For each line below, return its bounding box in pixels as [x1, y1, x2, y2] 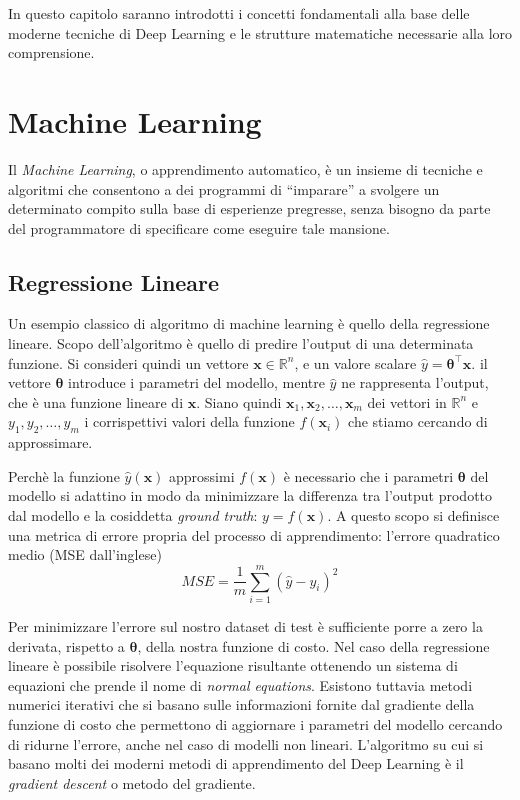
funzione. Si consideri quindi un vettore [8, 352, 249, 373]
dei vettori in [367, 391, 447, 412]
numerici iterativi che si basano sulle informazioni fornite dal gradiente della [8, 694, 475, 715]
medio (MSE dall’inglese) [8, 544, 162, 565]
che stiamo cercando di [348, 411, 488, 432]
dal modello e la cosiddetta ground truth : [8, 505, 258, 526]
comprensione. [8, 42, 95, 63]
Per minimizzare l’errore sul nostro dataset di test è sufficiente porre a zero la [8, 615, 483, 636]
